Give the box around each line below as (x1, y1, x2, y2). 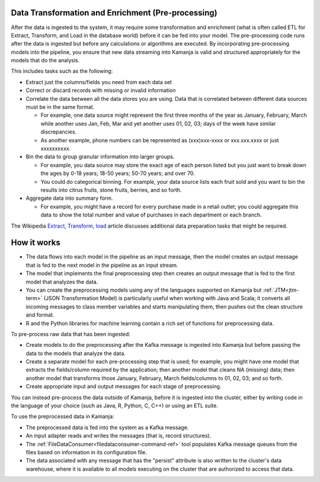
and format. (25, 311, 55, 318)
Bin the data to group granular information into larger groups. (25, 153, 175, 160)
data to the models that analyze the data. (25, 350, 126, 357)
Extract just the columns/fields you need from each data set (25, 78, 172, 85)
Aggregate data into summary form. (25, 194, 113, 202)
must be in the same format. (25, 104, 95, 111)
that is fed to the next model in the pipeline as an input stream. (25, 261, 178, 269)
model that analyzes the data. (25, 278, 98, 285)
